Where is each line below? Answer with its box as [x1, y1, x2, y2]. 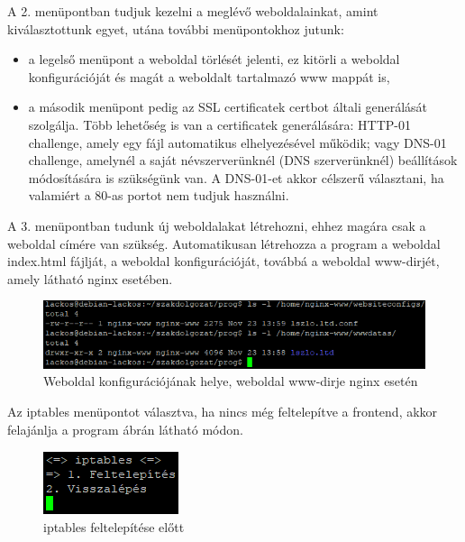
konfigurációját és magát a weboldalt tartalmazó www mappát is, [28, 67, 390, 86]
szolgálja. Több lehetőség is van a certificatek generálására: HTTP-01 [28, 115, 411, 133]
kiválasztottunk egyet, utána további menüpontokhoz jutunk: [7, 19, 344, 38]
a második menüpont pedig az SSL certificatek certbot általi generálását [28, 97, 428, 116]
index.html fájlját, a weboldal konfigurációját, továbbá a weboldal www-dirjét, [7, 252, 440, 271]
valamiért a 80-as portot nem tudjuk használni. [28, 186, 289, 205]
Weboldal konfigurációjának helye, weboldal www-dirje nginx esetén [43, 372, 418, 390]
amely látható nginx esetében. [7, 269, 173, 288]
